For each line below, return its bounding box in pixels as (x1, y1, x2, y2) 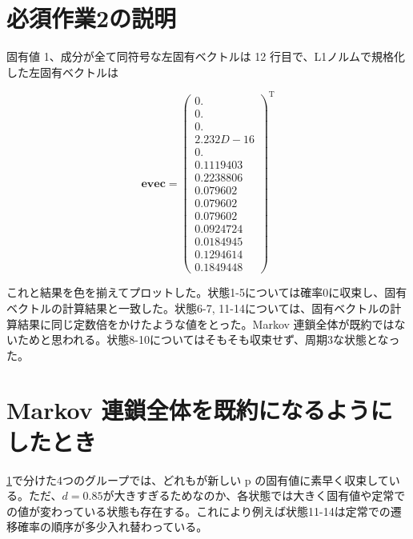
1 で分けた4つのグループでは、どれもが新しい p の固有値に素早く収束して (6, 471, 389, 488)
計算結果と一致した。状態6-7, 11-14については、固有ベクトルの (62, 299, 391, 316)
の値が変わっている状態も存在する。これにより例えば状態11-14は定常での (6, 502, 391, 519)
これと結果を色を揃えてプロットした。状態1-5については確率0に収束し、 (6, 284, 385, 301)
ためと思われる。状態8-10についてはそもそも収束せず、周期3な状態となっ (17, 331, 400, 348)
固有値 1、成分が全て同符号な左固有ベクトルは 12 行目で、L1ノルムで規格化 (6, 48, 405, 65)
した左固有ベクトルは (6, 63, 118, 80)
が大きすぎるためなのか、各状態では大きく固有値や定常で (102, 487, 406, 504)
